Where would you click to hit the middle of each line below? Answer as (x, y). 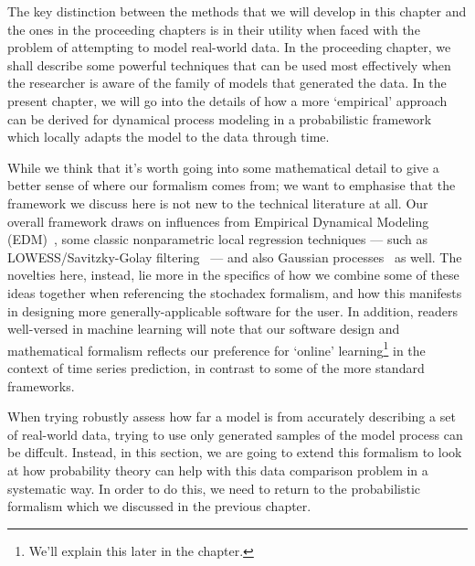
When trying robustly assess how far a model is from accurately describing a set (232, 416)
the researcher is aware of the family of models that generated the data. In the (227, 83)
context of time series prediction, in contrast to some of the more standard (216, 367)
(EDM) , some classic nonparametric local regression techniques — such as (218, 239)
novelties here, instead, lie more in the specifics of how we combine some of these (233, 275)
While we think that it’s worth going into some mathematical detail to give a (223, 167)
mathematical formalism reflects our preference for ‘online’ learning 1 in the (216, 348)
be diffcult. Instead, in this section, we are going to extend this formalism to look (235, 452)
